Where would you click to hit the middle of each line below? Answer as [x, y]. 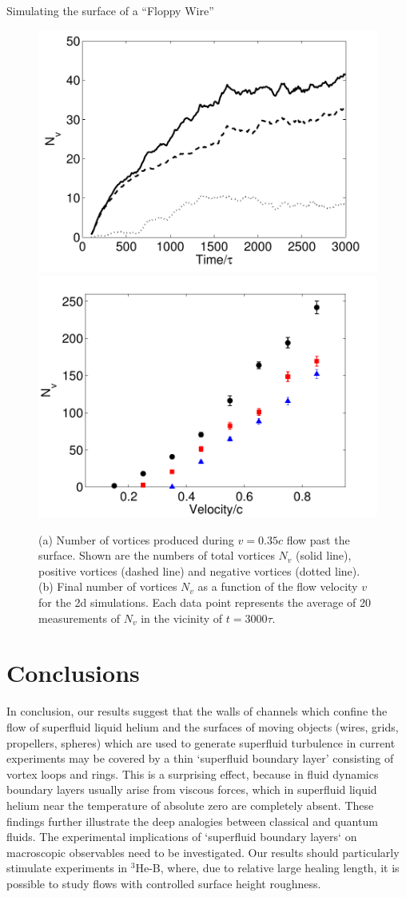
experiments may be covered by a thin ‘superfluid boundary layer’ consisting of [200, 758]
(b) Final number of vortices [108, 586]
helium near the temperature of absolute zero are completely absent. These [190, 805]
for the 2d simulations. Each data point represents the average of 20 [205, 602]
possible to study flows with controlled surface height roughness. [164, 883]
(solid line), [324, 555]
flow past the [318, 539]
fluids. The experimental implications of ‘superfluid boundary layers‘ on [182, 837]
